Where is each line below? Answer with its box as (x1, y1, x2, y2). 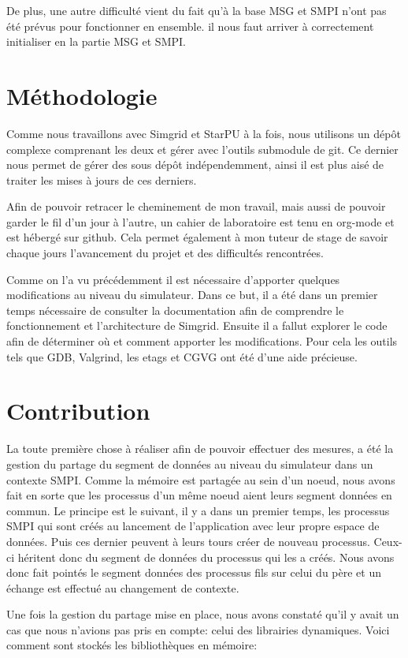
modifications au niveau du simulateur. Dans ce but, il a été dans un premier (6, 286, 378, 303)
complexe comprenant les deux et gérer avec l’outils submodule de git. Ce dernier (6, 140, 399, 157)
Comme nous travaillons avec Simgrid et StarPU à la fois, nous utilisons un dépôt (6, 125, 401, 141)
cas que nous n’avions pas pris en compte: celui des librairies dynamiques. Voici (6, 621, 390, 637)
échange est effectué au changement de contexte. (6, 579, 239, 596)
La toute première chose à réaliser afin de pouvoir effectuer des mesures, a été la (6, 440, 394, 457)
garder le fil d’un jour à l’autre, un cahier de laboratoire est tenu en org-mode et (6, 213, 395, 230)
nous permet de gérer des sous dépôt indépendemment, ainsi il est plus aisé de (6, 156, 384, 173)
